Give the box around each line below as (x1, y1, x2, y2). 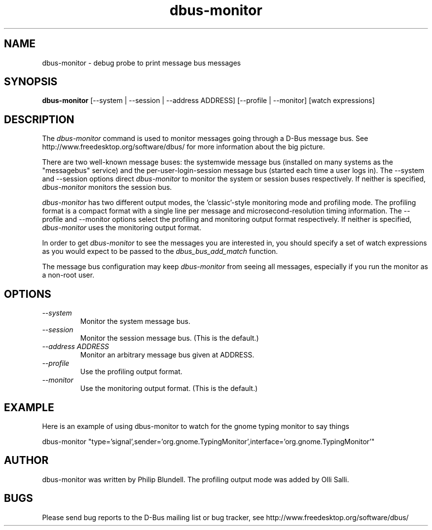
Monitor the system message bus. (80, 317, 190, 326)
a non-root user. (42, 271, 95, 280)
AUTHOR (4, 454, 49, 467)
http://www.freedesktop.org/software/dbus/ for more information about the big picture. (42, 142, 325, 151)
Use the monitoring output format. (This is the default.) (80, 384, 258, 393)
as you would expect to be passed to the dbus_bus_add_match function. (42, 247, 278, 256)
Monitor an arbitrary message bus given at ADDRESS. (80, 351, 254, 359)
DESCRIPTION (4, 113, 74, 126)
